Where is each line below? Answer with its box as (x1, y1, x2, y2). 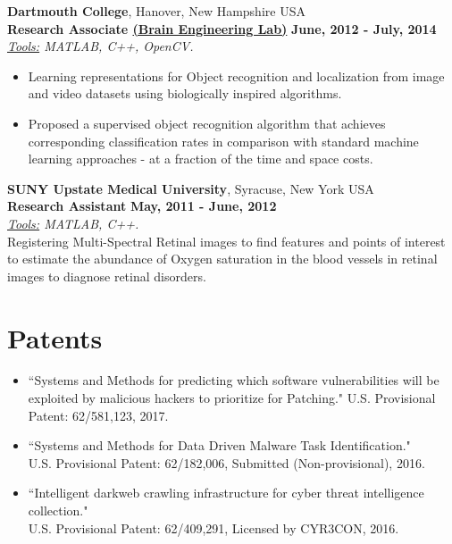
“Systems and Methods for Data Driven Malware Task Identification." (28, 436, 411, 455)
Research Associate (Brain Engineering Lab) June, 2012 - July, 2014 (7, 19, 437, 38)
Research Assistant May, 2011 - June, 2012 (7, 197, 277, 215)
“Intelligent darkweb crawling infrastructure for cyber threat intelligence (28, 483, 424, 502)
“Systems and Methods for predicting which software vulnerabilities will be (28, 371, 439, 389)
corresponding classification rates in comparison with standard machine (28, 131, 419, 150)
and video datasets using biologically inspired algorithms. (28, 84, 342, 103)
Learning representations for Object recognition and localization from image (28, 66, 445, 85)
